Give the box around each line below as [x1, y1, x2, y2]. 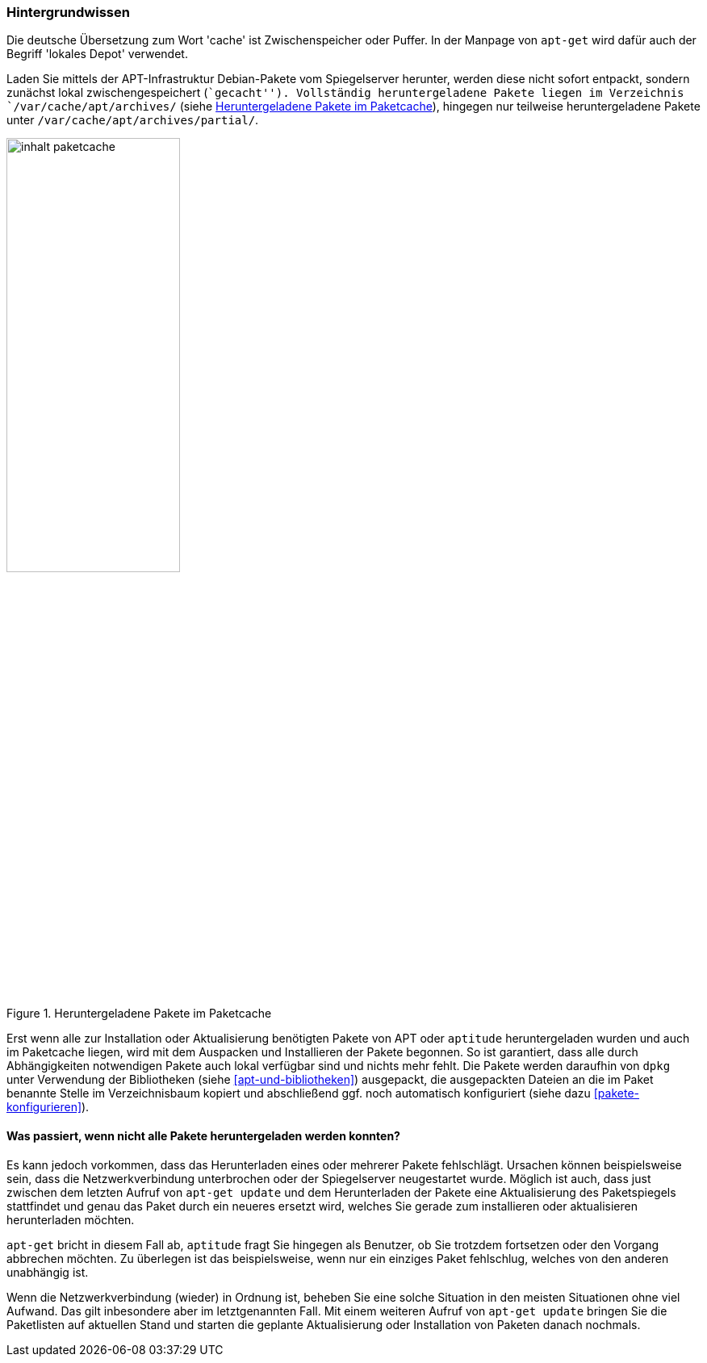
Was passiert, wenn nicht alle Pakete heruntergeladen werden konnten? [6, 1128, 400, 1143]
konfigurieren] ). [6, 1100, 90, 1114]
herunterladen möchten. [6, 1212, 135, 1227]
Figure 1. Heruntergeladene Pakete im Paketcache [6, 1006, 272, 1021]
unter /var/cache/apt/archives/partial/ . [6, 113, 259, 128]
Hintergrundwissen [6, 4, 130, 20]
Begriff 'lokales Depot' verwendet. [6, 47, 188, 61]
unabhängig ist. [6, 1265, 89, 1279]
